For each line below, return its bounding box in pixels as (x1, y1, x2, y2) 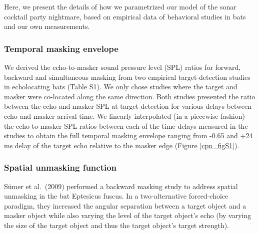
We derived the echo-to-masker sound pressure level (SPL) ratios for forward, (4, 62, 241, 72)
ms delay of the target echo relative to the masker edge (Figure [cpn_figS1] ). (4, 140, 239, 150)
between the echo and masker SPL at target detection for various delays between (4, 101, 251, 111)
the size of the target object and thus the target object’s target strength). (4, 220, 229, 230)
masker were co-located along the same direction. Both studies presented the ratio (4, 91, 255, 101)
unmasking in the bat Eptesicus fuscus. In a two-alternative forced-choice (4, 191, 228, 201)
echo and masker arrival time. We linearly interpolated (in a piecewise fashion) (4, 110, 245, 121)
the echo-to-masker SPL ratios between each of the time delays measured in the (4, 120, 248, 131)
